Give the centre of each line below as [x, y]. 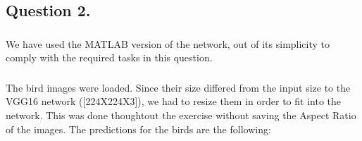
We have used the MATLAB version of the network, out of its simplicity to [168, 43]
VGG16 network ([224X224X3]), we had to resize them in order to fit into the [174, 101]
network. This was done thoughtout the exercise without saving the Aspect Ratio [181, 115]
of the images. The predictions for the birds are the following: [138, 129]
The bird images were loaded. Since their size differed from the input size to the [178, 87]
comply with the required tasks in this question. [109, 57]
